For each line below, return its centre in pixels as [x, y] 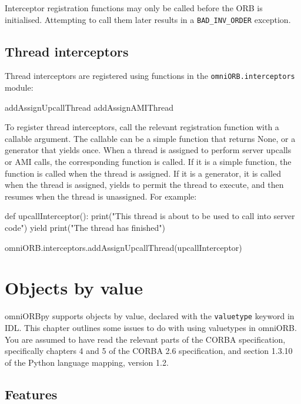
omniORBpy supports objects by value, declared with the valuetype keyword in [150, 316]
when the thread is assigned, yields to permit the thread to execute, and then [144, 185]
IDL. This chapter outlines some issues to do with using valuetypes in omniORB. [151, 328]
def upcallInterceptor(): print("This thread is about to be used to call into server [150, 216]
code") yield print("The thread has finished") [85, 228]
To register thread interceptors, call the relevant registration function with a [142, 127]
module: [19, 87]
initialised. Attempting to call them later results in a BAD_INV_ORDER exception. [148, 19]
